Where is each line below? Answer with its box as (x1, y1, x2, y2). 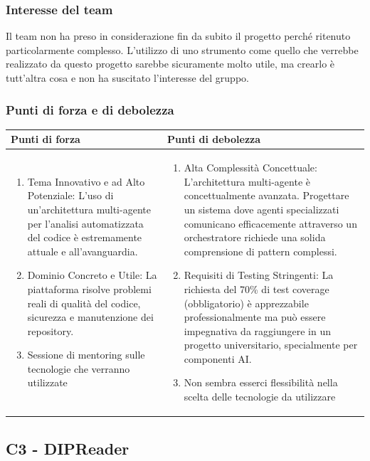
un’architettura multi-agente (27, 201, 151, 216)
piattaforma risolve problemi (27, 281, 152, 296)
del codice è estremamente (27, 230, 142, 245)
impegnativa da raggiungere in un (184, 323, 331, 338)
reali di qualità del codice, (27, 295, 141, 310)
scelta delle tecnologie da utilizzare (184, 389, 336, 404)
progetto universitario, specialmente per (184, 337, 358, 352)
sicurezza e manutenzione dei (27, 309, 154, 324)
